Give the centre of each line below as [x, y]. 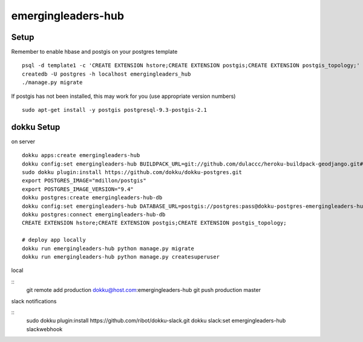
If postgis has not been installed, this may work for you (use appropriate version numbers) [123, 96]
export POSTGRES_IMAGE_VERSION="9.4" [78, 189]
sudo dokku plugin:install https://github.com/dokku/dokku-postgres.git [132, 173]
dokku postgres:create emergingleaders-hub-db [92, 198]
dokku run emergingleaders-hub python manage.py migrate [108, 248]
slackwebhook [44, 329]
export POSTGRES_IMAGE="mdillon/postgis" [84, 181]
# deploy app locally [54, 240]
